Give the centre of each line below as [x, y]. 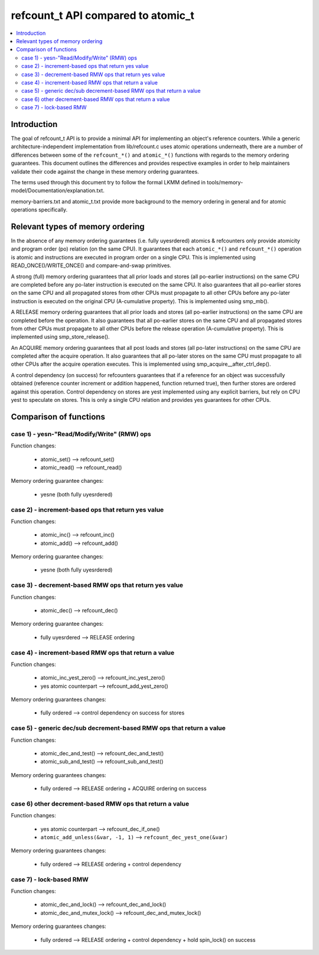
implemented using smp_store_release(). [60, 337]
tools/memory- [225, 182]
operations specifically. [39, 210]
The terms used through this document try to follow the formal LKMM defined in [108, 182]
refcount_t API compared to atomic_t [102, 15]
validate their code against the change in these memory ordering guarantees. [105, 171]
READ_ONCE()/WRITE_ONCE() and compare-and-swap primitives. [91, 265]
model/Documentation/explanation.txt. [58, 191]
